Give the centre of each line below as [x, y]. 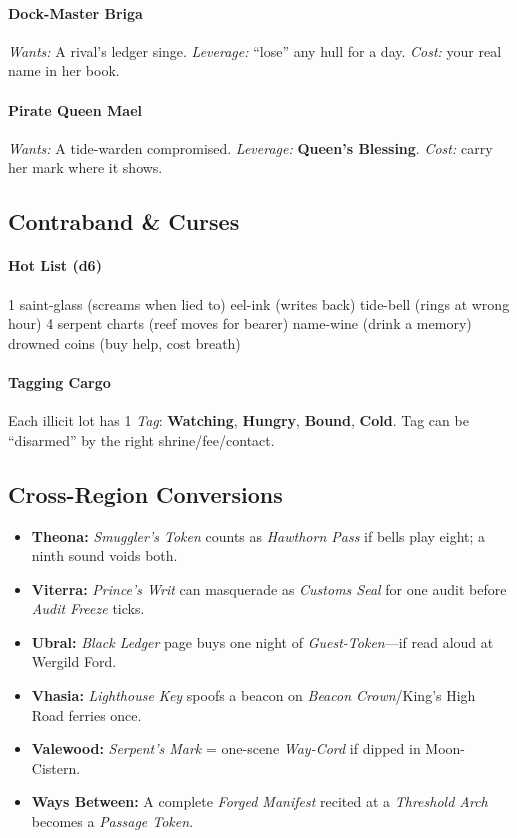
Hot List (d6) [55, 265]
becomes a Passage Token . [112, 821]
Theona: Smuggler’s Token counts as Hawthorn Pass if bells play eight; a [258, 535]
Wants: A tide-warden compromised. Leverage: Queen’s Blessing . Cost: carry [250, 147]
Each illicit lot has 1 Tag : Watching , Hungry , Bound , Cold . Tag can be [238, 420]
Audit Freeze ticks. [88, 608]
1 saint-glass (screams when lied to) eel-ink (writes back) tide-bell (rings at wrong [259, 303]
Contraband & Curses [124, 221]
